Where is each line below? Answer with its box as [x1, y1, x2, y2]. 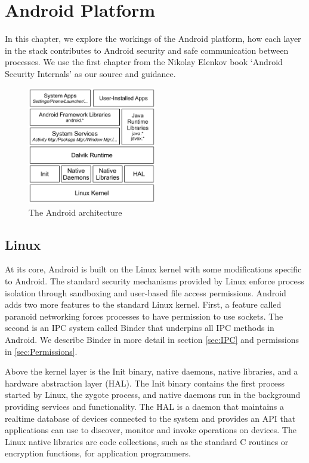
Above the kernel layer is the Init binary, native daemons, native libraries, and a [5, 365, 298, 378]
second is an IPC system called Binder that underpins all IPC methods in [5, 321, 274, 334]
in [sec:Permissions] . [5, 345, 78, 357]
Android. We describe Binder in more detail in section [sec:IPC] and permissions [5, 333, 299, 346]
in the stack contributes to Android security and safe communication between [5, 44, 289, 56]
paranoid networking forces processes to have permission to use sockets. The [5, 309, 283, 322]
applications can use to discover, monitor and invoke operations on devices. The [5, 424, 296, 436]
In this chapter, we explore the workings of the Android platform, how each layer [5, 32, 301, 45]
